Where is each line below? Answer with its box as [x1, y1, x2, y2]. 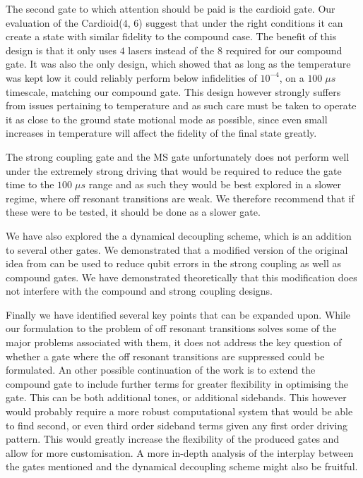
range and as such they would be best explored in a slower [88, 177, 342, 192]
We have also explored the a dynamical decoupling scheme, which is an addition [6, 228, 352, 243]
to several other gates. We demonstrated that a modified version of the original [6, 242, 348, 257]
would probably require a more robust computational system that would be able [6, 404, 353, 419]
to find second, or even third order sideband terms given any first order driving [6, 417, 348, 432]
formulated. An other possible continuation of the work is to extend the [6, 362, 316, 377]
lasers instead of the [128, 42, 215, 57]
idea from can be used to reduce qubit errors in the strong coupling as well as [6, 256, 342, 271]
